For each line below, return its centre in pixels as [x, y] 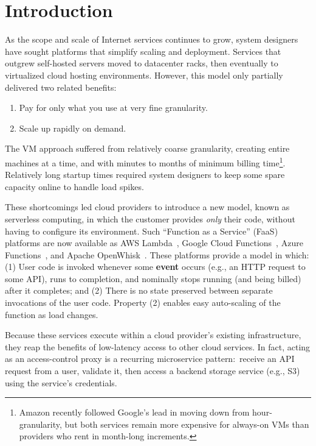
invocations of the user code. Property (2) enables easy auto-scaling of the [143, 303]
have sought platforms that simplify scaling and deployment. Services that [143, 51]
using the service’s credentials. [61, 382]
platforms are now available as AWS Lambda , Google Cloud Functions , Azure [154, 243]
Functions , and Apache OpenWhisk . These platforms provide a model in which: [157, 254]
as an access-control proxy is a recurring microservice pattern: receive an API [150, 359]
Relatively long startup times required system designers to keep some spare [145, 175]
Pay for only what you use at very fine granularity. [113, 108]
